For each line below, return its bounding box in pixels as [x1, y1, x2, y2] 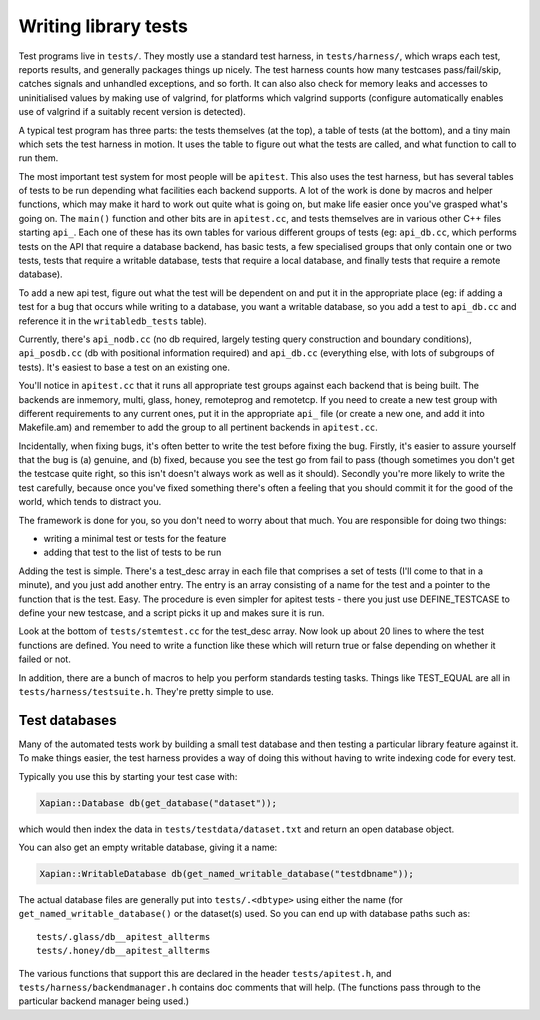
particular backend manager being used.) [18, 995, 190, 1007]
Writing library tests [18, 15, 189, 37]
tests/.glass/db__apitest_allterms [36, 931, 211, 942]
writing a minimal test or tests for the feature [43, 533, 227, 545]
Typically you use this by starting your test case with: [18, 770, 238, 782]
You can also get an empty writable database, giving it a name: [18, 841, 278, 853]
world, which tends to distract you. [18, 496, 162, 508]
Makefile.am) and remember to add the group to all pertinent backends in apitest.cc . [18, 421, 379, 434]
